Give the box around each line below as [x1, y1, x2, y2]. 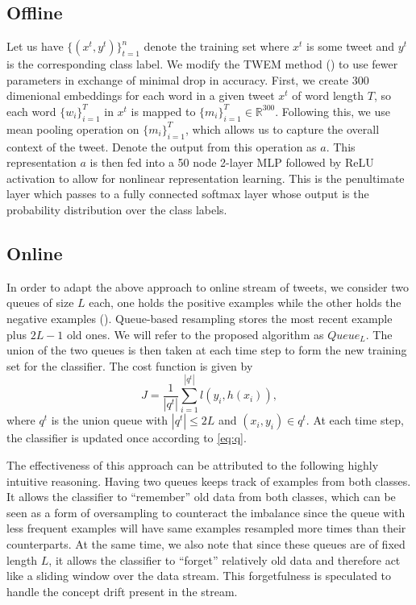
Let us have [6, 38, 64, 55]
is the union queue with [51, 412, 168, 429]
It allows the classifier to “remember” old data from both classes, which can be [6, 488, 396, 505]
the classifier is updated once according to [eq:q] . [6, 429, 247, 446]
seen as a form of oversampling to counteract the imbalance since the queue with [6, 503, 406, 520]
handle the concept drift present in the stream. [6, 582, 238, 599]
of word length [292, 87, 364, 104]
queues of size [6, 294, 74, 311]
